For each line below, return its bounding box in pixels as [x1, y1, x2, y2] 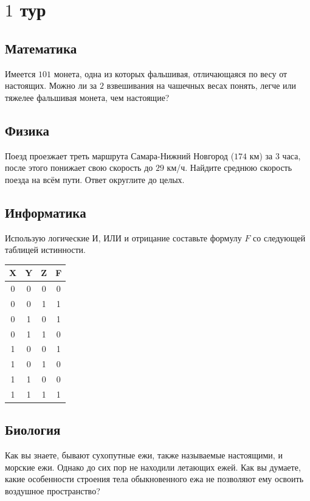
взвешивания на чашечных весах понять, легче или [106, 79, 297, 92]
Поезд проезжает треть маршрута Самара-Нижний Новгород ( [5, 149, 235, 162]
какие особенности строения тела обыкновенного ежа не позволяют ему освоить [5, 472, 304, 485]
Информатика [5, 202, 86, 221]
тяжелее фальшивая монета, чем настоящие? [5, 91, 170, 103]
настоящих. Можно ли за [5, 79, 97, 92]
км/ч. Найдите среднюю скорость [167, 161, 292, 174]
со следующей [253, 231, 306, 244]
